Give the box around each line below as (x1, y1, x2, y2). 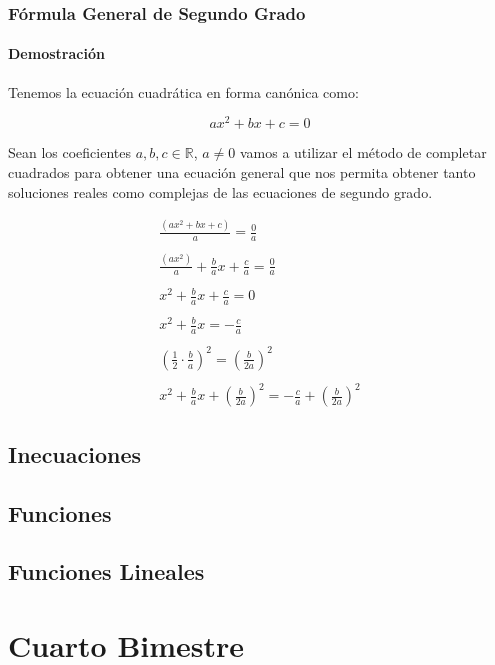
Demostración (8, 43, 105, 64)
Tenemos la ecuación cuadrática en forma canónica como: (8, 81, 359, 102)
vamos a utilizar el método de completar (239, 142, 487, 163)
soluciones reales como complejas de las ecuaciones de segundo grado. (8, 181, 433, 202)
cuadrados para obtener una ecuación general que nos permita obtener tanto (8, 161, 476, 182)
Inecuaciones (8, 438, 142, 469)
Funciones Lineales (8, 556, 205, 587)
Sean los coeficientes (8, 142, 132, 163)
